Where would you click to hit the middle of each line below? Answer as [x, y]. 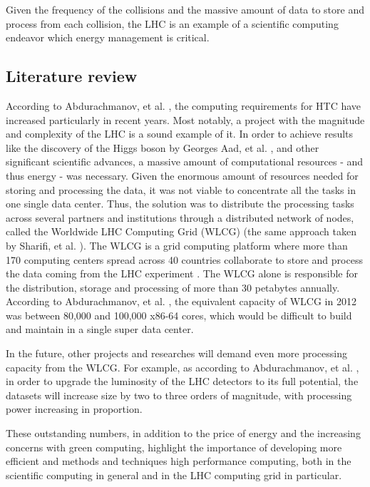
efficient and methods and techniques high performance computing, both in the [179, 461]
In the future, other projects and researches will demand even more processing [176, 353]
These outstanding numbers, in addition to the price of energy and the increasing [183, 433]
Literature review [72, 76]
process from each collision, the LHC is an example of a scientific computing [172, 23]
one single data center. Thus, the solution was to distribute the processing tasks [180, 204]
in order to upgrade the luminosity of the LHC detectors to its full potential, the [182, 381]
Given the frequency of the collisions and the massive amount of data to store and [185, 9]
